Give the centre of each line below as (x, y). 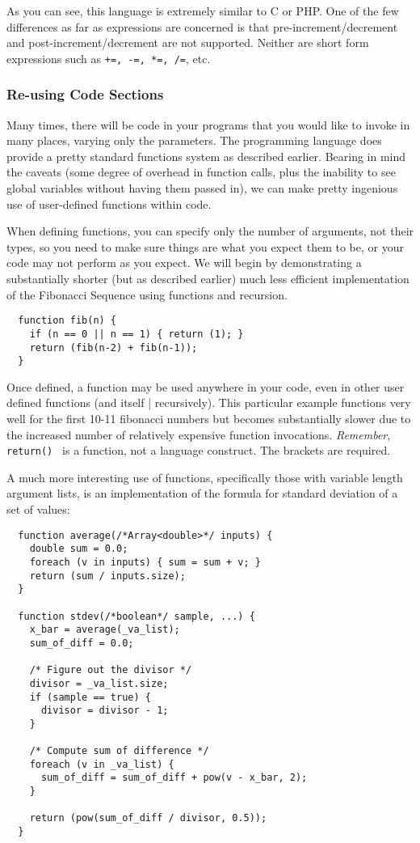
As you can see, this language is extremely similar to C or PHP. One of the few (203, 11)
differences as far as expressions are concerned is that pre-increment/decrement (202, 26)
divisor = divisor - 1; (105, 711)
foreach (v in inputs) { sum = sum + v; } (145, 562)
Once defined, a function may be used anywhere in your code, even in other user (206, 386)
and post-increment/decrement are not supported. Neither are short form (188, 42)
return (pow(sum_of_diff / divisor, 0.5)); (148, 818)
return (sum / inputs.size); (107, 576)
